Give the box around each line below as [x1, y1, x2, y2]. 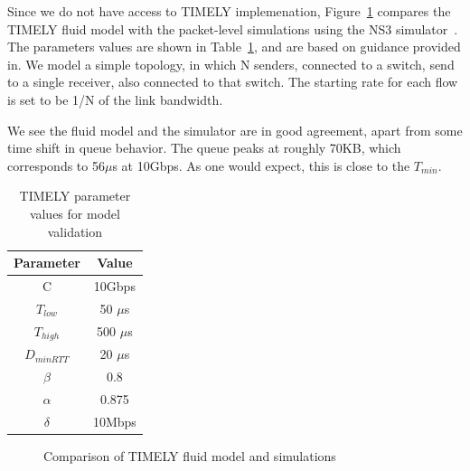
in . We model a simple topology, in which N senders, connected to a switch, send [7, 54, 455, 73]
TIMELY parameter [19, 186, 131, 205]
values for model [29, 203, 120, 222]
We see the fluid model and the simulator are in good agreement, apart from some [7, 120, 463, 139]
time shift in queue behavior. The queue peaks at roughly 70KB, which [7, 138, 401, 157]
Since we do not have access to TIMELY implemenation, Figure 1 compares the [7, 2, 451, 20]
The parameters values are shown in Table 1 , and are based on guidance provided [7, 37, 461, 56]
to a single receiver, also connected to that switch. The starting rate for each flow [7, 72, 458, 91]
